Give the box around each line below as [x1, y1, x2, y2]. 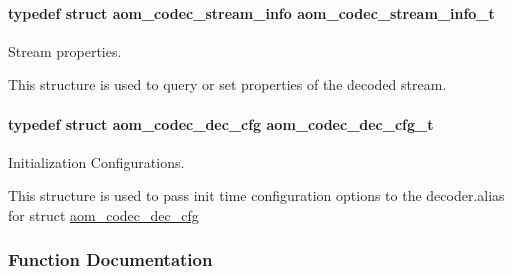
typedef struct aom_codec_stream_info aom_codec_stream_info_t [8, 2, 495, 23]
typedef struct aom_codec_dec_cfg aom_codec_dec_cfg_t [8, 113, 434, 134]
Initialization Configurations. [8, 151, 185, 172]
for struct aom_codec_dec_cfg [8, 204, 199, 225]
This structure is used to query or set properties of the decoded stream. [8, 74, 447, 95]
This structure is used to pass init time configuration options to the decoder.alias [8, 185, 505, 206]
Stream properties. [8, 40, 122, 61]
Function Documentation [8, 247, 213, 272]
